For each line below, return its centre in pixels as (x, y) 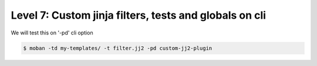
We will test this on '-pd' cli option (52, 33)
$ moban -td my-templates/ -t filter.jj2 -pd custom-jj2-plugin (118, 48)
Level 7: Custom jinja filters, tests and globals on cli (139, 15)
